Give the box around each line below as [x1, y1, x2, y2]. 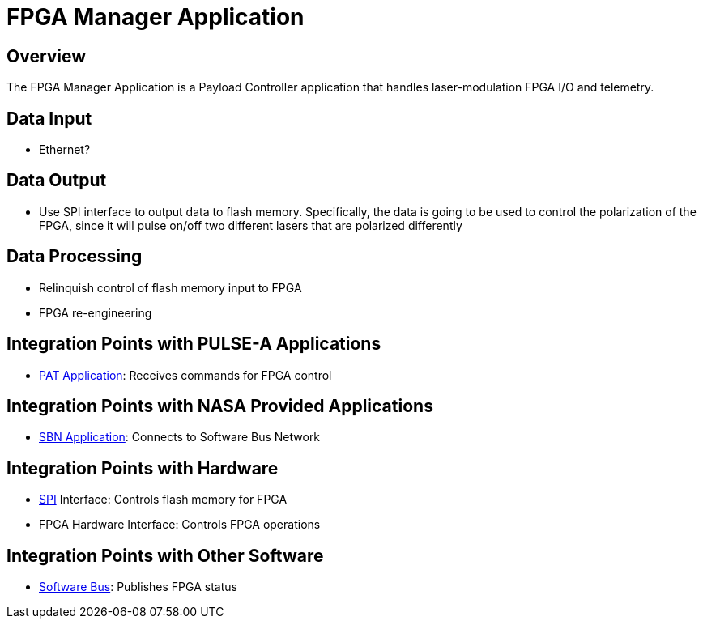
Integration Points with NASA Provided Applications [6, 395, 433, 416]
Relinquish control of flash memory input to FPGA [39, 280, 302, 295]
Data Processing [6, 246, 143, 267]
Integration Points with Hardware [6, 457, 279, 478]
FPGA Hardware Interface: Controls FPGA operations [39, 517, 321, 532]
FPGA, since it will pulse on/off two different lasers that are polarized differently [39, 218, 462, 232]
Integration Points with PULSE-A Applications [6, 334, 381, 355]
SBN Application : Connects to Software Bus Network [39, 430, 321, 444]
